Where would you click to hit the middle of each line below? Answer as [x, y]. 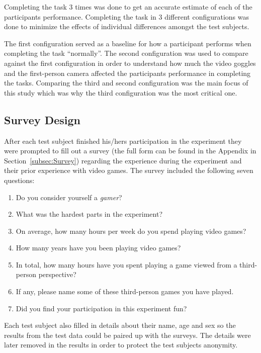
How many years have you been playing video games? [98, 248]
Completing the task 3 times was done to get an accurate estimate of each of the [128, 7]
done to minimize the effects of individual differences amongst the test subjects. [127, 26]
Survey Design [42, 119]
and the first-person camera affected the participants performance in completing [127, 73]
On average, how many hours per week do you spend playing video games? [131, 231]
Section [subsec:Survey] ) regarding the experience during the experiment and [123, 160]
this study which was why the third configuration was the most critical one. [121, 92]
